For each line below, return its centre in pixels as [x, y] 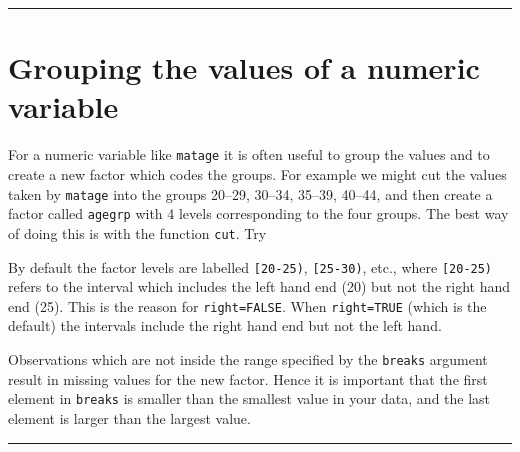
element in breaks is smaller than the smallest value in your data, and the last [249, 398]
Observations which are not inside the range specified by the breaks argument [248, 359]
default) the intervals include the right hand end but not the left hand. [225, 325]
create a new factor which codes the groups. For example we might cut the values [257, 173]
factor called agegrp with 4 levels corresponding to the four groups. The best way [258, 213]
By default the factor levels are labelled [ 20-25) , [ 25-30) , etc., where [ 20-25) [250, 266]
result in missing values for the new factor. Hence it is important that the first [248, 378]
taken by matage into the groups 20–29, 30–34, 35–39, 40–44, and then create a [250, 193]
